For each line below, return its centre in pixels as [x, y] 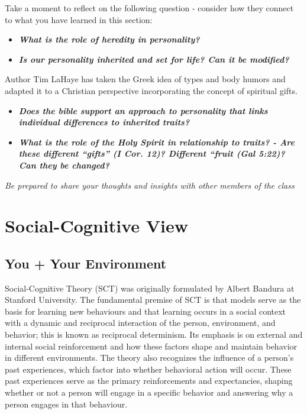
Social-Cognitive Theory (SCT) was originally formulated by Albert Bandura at [150, 288]
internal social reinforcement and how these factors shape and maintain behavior [151, 346]
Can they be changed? [64, 165]
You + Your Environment [86, 263]
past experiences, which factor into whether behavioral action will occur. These [148, 369]
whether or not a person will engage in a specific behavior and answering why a [149, 392]
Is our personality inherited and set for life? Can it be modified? [154, 59]
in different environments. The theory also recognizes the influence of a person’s [149, 358]
